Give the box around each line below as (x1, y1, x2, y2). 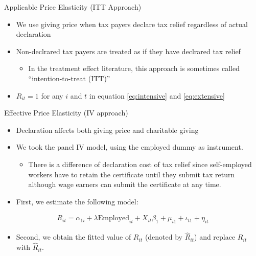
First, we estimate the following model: (16, 196, 138, 206)
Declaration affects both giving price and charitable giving (16, 124, 199, 135)
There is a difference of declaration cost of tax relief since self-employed (28, 158, 252, 169)
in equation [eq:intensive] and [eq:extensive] (89, 90, 225, 101)
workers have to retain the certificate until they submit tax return (28, 169, 235, 179)
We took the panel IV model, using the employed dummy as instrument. (16, 142, 243, 152)
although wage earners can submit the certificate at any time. (28, 179, 221, 190)
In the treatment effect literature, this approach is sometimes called (28, 63, 240, 74)
